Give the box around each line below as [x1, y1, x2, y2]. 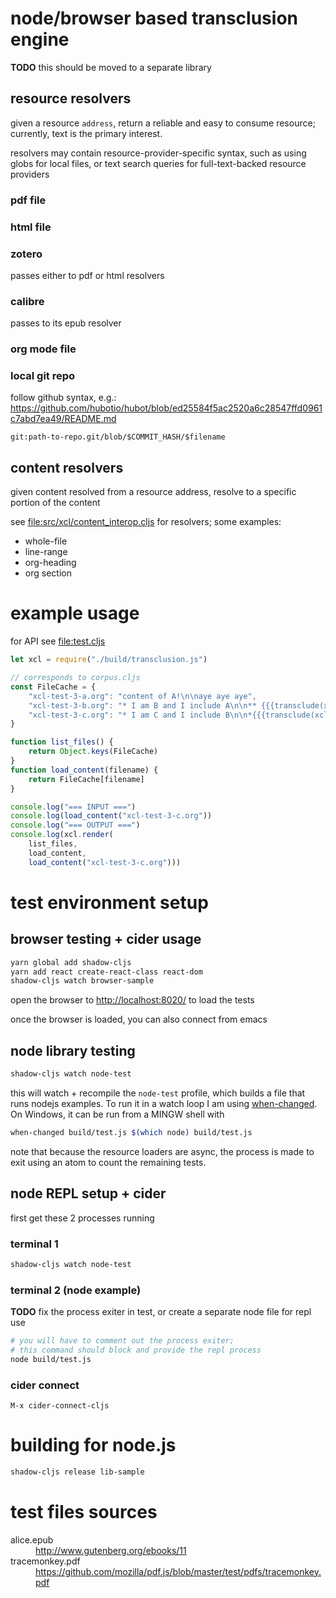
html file [10, 220, 52, 234]
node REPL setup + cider [10, 1185, 167, 1202]
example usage [10, 602, 140, 625]
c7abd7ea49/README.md [10, 413, 117, 425]
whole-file [24, 535, 68, 547]
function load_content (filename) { [10, 765, 159, 775]
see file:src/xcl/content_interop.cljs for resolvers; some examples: [10, 516, 282, 528]
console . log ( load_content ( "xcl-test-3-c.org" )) [10, 811, 213, 821]
